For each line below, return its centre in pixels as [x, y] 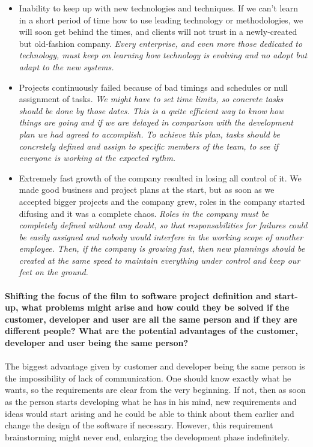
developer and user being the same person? [97, 343]
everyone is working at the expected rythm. [97, 158]
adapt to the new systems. [66, 66]
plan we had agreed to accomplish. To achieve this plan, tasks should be [150, 134]
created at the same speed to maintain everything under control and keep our [160, 260]
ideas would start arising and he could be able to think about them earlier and [150, 413]
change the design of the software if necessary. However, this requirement [139, 425]
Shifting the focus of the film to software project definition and [138, 295]
